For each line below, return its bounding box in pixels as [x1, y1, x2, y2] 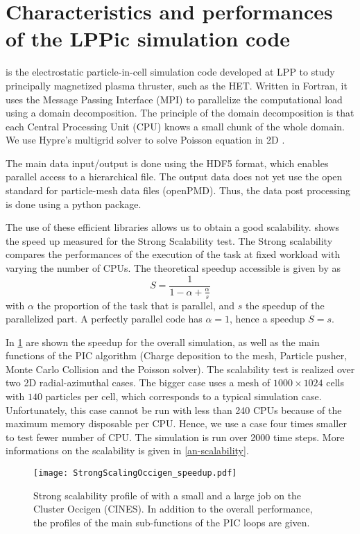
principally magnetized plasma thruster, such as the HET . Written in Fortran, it [6, 78, 348, 92]
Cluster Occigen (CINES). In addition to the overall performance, [33, 501, 313, 516]
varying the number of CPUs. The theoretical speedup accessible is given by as [6, 261, 341, 275]
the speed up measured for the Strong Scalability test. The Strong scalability [6, 233, 333, 248]
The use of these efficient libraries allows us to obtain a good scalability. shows [6, 220, 339, 234]
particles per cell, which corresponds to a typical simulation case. [45, 389, 322, 404]
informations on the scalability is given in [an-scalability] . [6, 443, 249, 458]
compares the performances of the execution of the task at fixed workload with [6, 247, 341, 261]
